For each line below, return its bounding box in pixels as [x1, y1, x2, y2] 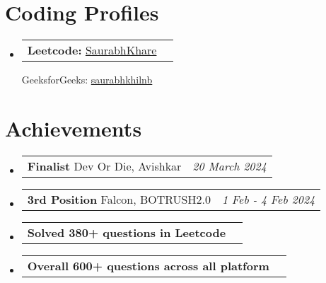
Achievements [5, 113, 142, 142]
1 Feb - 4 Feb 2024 [221, 190, 315, 207]
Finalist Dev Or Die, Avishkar [27, 157, 182, 174]
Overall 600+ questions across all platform [27, 257, 269, 274]
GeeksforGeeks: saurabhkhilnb [21, 72, 153, 87]
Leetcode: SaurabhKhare [27, 42, 157, 59]
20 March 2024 [192, 157, 267, 174]
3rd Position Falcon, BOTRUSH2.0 [27, 190, 211, 207]
